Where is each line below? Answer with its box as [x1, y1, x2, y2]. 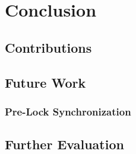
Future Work [5, 73, 86, 91]
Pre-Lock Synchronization [5, 104, 131, 118]
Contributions [5, 38, 92, 56]
